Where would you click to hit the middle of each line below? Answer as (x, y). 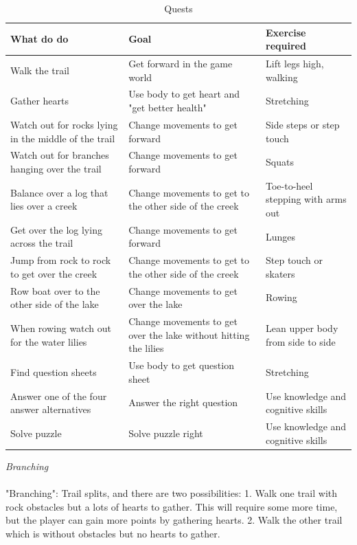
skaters (280, 273)
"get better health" (168, 108)
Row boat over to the (55, 290)
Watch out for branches (60, 155)
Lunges (281, 236)
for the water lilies (49, 341)
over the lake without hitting (189, 334)
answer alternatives (51, 409)
